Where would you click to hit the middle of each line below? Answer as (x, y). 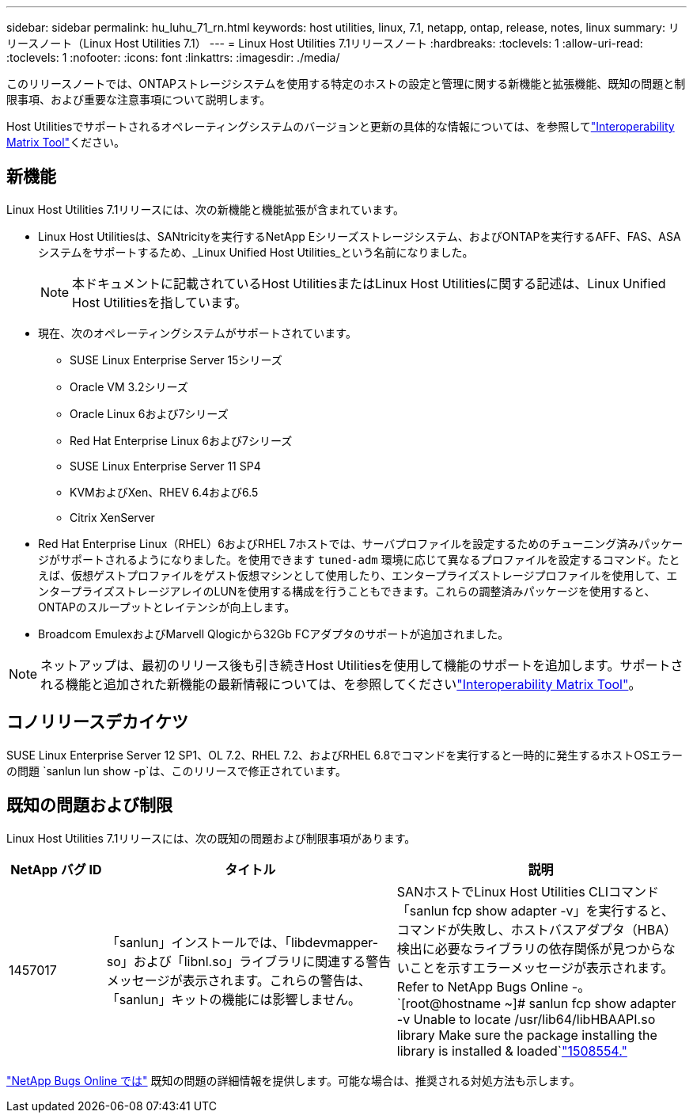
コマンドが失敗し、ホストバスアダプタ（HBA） (537, 929)
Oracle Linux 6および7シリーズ (149, 413)
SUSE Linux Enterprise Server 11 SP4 (165, 466)
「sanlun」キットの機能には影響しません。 (233, 999)
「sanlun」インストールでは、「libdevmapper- (242, 942)
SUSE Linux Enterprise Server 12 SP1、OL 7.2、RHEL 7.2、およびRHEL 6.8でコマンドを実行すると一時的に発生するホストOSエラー (345, 755)
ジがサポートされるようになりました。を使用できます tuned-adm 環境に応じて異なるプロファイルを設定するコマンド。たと (359, 559)
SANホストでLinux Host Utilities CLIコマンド (528, 891)
